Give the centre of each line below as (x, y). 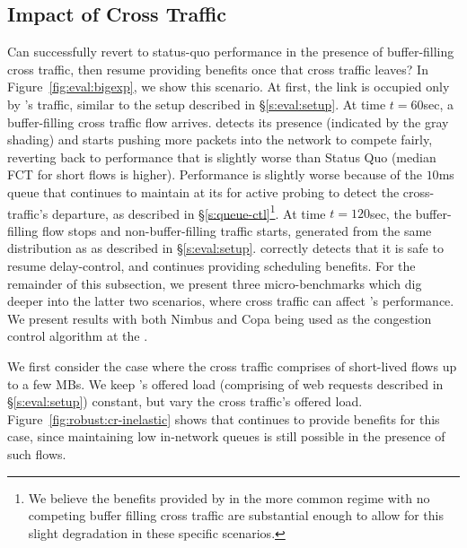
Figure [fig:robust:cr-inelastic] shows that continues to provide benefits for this (224, 418)
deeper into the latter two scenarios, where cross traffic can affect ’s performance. (231, 301)
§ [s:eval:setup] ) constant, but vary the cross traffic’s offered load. (185, 401)
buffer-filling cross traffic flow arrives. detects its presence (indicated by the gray (228, 122)
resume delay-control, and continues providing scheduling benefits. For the (211, 265)
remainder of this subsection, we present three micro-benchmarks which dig (215, 283)
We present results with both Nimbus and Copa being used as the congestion (220, 318)
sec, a (439, 104)
